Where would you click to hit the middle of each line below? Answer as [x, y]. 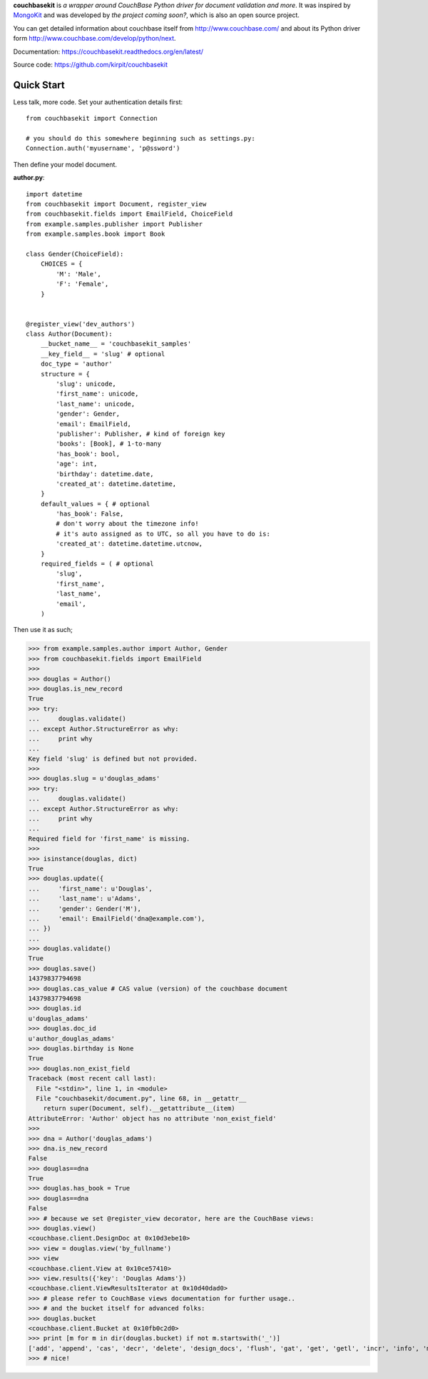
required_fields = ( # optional [97, 564]
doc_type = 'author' [76, 364]
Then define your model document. [65, 164]
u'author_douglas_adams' [72, 1038]
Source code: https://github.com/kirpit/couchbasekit [90, 64]
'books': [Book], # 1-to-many [109, 444]
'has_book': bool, [88, 454]
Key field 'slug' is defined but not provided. [113, 758]
